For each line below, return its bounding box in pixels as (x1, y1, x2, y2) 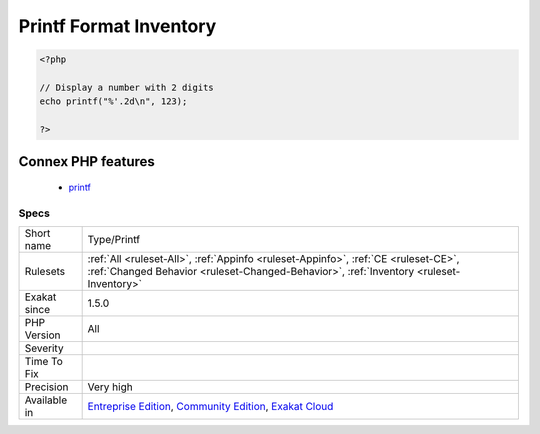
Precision (24, 380, 69, 394)
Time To (24, 355, 64, 369)
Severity (24, 341, 64, 355)
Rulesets (24, 265, 65, 279)
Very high (87, 380, 134, 394)
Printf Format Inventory (18, 15, 217, 37)
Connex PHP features (18, 153, 155, 170)
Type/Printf (87, 233, 140, 247)
